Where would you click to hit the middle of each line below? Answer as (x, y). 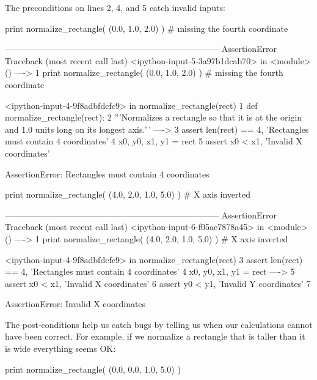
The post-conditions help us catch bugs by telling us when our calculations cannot (159, 324)
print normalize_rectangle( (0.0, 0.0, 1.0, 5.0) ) (93, 369)
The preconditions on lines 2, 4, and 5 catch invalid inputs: (115, 7)
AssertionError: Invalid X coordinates (75, 304)
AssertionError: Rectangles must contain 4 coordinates (107, 173)
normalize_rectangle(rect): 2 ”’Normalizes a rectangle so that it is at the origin (154, 117)
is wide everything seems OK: (60, 348)
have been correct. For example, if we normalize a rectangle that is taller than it (155, 336)
